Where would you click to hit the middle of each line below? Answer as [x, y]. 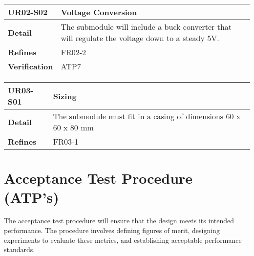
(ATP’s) [32, 197]
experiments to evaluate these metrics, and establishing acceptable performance [123, 240]
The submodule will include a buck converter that [146, 27]
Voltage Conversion [99, 12]
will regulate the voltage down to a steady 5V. [140, 38]
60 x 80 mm [73, 127]
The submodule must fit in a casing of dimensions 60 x [147, 116]
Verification [31, 66]
